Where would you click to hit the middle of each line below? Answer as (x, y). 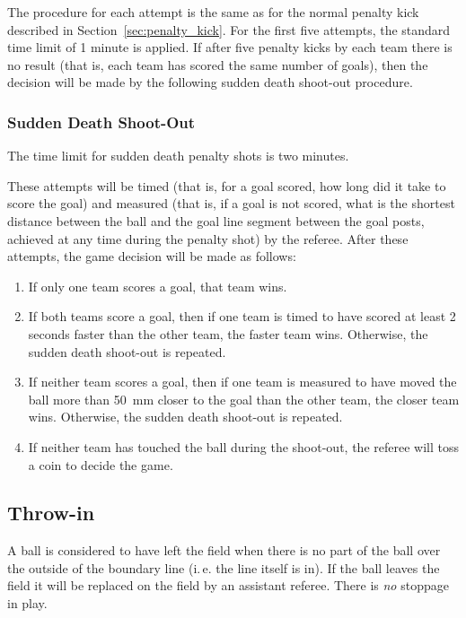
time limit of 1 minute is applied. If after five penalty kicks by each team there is (230, 47)
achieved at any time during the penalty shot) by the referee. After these (208, 238)
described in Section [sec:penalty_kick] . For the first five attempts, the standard (229, 29)
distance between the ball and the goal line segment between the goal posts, (216, 220)
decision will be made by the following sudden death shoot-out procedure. (210, 82)
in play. (27, 603)
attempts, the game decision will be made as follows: (152, 256)
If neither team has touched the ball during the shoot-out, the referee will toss (243, 446)
